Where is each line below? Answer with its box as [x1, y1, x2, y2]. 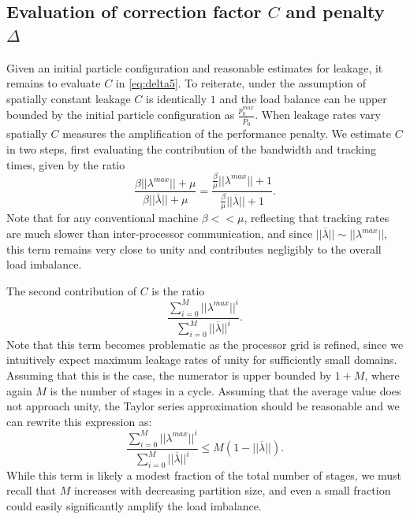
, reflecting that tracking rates [244, 209, 389, 226]
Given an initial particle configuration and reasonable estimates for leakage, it [6, 59, 383, 76]
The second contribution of [6, 282, 137, 298]
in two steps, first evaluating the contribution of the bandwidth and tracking [6, 141, 377, 158]
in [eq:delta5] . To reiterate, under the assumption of [115, 75, 367, 91]
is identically [146, 90, 207, 106]
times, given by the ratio [6, 156, 125, 172]
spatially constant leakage [6, 90, 131, 106]
